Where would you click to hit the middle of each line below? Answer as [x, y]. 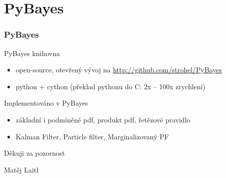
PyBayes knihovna [32, 53]
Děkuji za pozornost [35, 153]
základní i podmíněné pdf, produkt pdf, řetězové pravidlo [103, 119]
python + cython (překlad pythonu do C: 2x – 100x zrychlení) [111, 86]
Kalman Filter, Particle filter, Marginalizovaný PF [92, 136]
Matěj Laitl [21, 169]
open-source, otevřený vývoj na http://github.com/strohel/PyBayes [119, 70]
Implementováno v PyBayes [46, 103]
